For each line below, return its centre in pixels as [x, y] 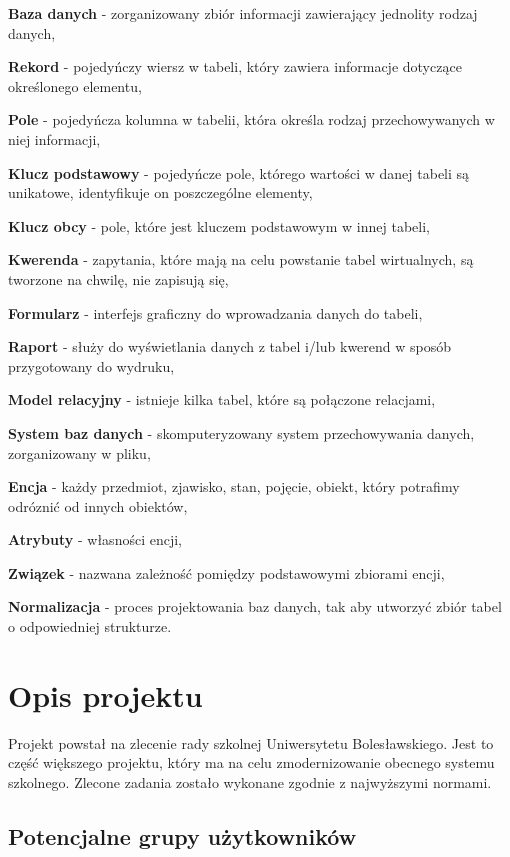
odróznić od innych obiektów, [98, 505]
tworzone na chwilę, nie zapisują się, [118, 278]
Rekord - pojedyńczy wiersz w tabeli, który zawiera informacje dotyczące [235, 66]
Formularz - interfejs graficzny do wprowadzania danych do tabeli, [215, 312]
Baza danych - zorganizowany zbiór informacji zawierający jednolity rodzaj [243, 13]
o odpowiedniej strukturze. [90, 626]
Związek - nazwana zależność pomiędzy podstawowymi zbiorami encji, [226, 572]
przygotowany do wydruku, [91, 365]
